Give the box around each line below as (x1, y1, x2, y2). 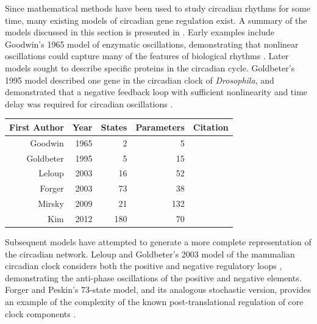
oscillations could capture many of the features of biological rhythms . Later (5, 49, 289, 62)
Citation (193, 120, 229, 133)
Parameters (135, 120, 185, 133)
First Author (9, 120, 64, 133)
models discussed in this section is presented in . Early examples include (5, 26, 274, 38)
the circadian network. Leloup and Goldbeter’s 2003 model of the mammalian (5, 247, 295, 260)
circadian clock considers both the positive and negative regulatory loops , (5, 259, 282, 272)
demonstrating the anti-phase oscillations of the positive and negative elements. (5, 271, 302, 284)
